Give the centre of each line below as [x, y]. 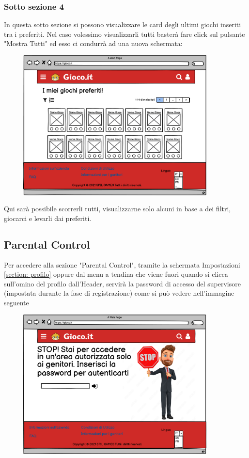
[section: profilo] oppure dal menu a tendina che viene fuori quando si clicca [116, 274]
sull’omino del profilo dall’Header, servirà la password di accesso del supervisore [122, 283]
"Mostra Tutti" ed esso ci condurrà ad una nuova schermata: [93, 43]
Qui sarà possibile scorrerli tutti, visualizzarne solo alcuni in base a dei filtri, [117, 209]
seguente [16, 302]
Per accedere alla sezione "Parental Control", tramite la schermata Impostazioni [122, 264]
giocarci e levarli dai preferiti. [48, 218]
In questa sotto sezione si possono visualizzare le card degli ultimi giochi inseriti [123, 24]
